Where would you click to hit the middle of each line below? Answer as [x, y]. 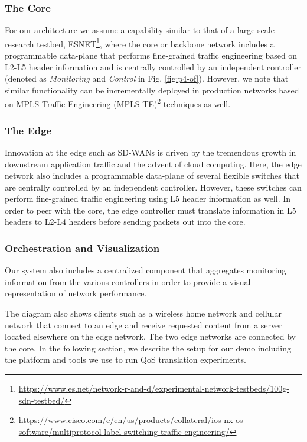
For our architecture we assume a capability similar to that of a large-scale [140, 30]
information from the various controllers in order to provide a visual [128, 281]
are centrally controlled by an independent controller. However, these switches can [153, 187]
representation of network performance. [76, 293]
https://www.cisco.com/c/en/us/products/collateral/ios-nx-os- [132, 420]
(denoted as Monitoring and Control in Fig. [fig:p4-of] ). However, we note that [147, 78]
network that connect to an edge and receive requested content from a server [143, 325]
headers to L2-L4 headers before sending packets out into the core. [125, 222]
